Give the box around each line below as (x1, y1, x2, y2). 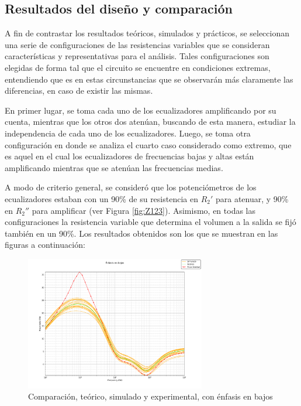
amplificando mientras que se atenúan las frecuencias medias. (5, 161, 223, 173)
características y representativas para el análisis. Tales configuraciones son (5, 50, 269, 62)
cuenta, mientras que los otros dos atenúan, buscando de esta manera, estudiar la (5, 115, 296, 128)
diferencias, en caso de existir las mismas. (5, 84, 153, 97)
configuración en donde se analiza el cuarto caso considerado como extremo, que (5, 138, 292, 151)
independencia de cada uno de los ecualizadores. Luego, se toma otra (5, 127, 251, 139)
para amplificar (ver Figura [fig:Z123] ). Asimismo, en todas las (32, 204, 256, 216)
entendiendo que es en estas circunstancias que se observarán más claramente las (5, 73, 293, 85)
